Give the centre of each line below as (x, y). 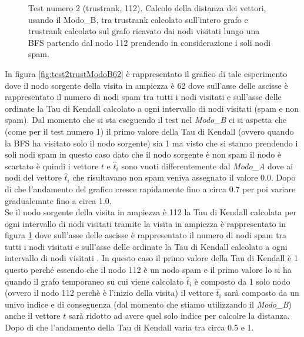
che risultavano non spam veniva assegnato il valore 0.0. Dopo (184, 177)
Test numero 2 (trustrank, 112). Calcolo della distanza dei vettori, (147, 8)
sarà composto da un (262, 293)
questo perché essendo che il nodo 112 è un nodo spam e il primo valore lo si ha (148, 270)
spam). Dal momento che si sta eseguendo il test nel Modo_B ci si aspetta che (146, 120)
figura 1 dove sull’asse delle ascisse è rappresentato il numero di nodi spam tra (146, 235)
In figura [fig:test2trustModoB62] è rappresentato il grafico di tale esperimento (146, 73)
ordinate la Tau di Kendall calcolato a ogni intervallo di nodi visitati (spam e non (152, 108)
